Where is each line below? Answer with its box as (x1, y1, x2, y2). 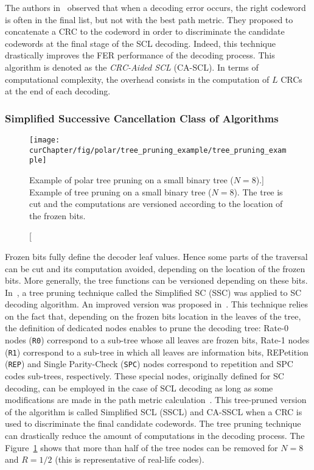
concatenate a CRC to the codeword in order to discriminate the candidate (5, 25, 285, 38)
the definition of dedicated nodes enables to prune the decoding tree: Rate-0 (5, 321, 288, 334)
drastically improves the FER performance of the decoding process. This (5, 49, 275, 61)
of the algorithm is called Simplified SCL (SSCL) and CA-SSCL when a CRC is (5, 405, 302, 418)
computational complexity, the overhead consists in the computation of (5, 72, 270, 85)
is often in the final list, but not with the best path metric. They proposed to (5, 13, 293, 26)
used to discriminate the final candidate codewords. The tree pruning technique (5, 417, 301, 430)
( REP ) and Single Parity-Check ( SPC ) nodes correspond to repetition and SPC (5, 357, 293, 370)
